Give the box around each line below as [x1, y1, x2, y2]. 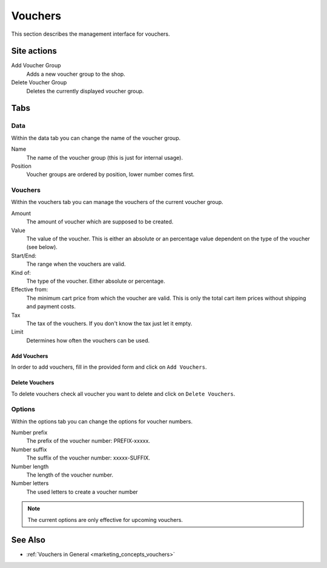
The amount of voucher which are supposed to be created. [26, 218, 174, 225]
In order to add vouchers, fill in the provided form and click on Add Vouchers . [11, 363, 207, 371]
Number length [11, 463, 49, 470]
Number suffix [11, 446, 47, 453]
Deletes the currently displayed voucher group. [26, 87, 144, 94]
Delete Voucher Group [11, 79, 67, 86]
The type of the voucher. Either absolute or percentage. [26, 277, 165, 285]
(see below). [26, 243, 58, 251]
